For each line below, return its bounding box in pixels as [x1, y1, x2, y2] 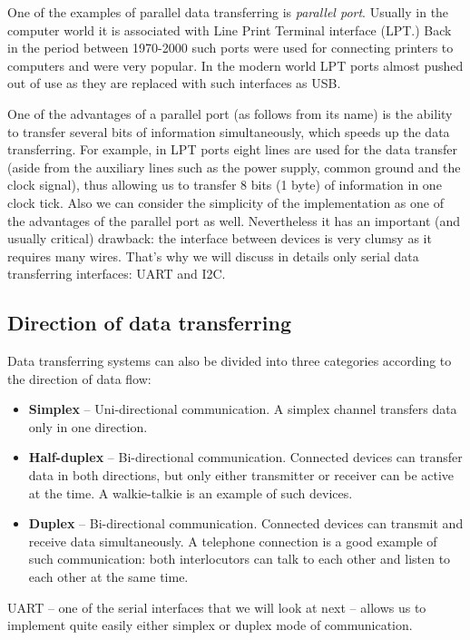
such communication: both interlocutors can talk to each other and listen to [28, 549, 451, 568]
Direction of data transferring [7, 309, 291, 337]
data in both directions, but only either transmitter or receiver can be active [28, 466, 455, 485]
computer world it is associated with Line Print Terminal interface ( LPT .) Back [7, 20, 452, 39]
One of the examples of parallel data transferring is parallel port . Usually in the [7, 3, 449, 21]
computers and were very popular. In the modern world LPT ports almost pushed [7, 55, 464, 74]
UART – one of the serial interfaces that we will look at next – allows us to [7, 597, 426, 616]
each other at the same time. [28, 567, 189, 586]
